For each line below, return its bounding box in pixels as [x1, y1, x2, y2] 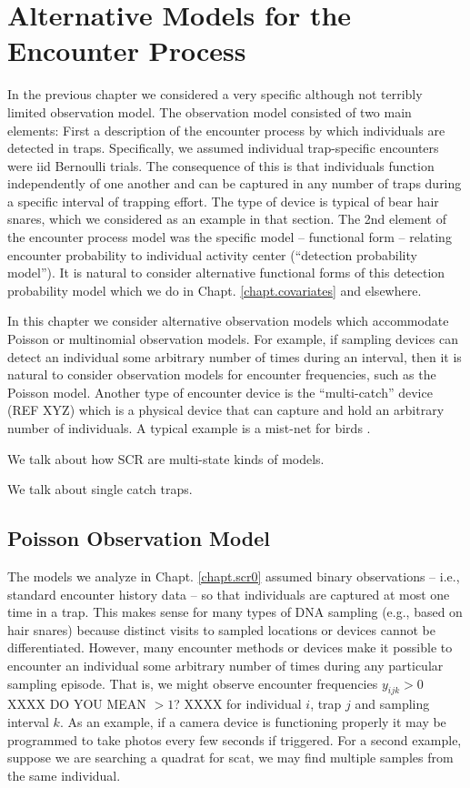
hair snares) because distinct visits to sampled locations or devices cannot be [7, 620, 435, 639]
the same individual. [7, 765, 121, 784]
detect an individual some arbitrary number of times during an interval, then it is [7, 347, 462, 366]
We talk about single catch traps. [7, 480, 193, 499]
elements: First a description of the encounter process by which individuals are [7, 120, 445, 139]
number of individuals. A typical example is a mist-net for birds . [7, 419, 371, 437]
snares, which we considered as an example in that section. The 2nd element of [7, 209, 447, 228]
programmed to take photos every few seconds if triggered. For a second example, [7, 730, 462, 749]
